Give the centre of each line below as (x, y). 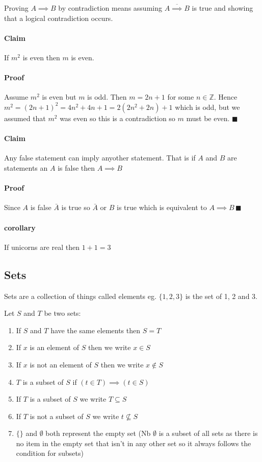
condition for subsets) (50, 453)
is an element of (54, 347)
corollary (20, 227)
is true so (76, 207)
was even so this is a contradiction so (117, 118)
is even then (41, 57)
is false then (76, 167)
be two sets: (62, 313)
